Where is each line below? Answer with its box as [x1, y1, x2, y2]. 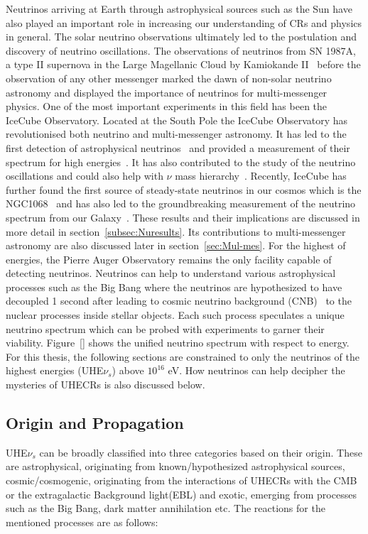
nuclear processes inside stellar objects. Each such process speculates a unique [6, 307, 345, 322]
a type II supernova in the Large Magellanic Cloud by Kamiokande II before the [6, 57, 361, 72]
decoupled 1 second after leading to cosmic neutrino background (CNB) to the [6, 293, 352, 308]
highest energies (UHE [6, 363, 104, 378]
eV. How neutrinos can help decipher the [168, 363, 345, 378]
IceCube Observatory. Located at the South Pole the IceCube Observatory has [6, 112, 348, 127]
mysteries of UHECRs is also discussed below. [6, 377, 205, 392]
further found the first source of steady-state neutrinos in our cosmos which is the [6, 182, 362, 197]
